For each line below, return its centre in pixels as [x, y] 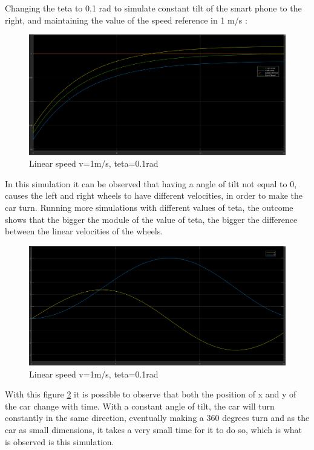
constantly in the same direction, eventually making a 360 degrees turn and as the [157, 418]
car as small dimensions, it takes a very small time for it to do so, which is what [154, 429]
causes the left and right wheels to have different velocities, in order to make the [154, 195]
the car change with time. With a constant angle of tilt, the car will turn [140, 406]
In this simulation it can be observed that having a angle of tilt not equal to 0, [151, 183]
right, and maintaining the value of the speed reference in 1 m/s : [126, 20]
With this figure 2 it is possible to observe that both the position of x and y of [151, 394]
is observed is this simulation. [60, 441]
